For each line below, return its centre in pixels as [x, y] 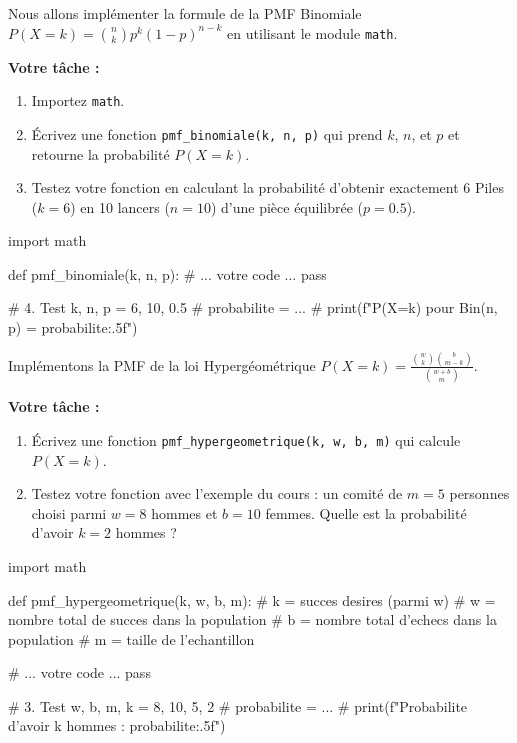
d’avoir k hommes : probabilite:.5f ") [117, 725]
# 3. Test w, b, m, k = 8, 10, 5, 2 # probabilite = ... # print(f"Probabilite [238, 705]
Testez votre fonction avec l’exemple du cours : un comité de [217, 493]
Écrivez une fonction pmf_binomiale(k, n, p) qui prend [207, 133]
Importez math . [78, 100]
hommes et [184, 512]
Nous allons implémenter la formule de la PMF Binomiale [185, 13]
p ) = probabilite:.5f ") [73, 327]
